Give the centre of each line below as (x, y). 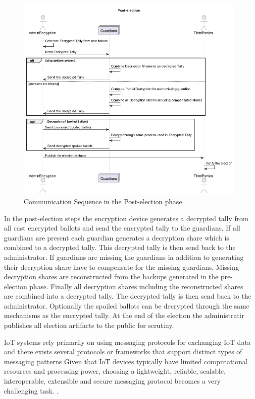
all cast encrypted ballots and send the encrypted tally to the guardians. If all (122, 228)
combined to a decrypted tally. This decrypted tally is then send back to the (120, 247)
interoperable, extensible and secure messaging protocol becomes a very (112, 381)
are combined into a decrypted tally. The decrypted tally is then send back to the (128, 296)
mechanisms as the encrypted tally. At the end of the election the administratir (124, 315)
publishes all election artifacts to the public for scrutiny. (89, 325)
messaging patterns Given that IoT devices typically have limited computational (126, 361)
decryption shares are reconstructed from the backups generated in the (111, 277)
